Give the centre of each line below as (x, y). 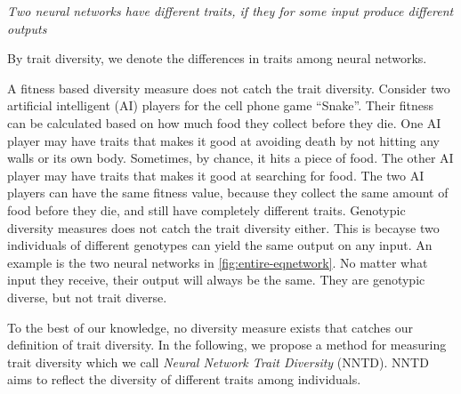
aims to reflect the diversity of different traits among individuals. (184, 379)
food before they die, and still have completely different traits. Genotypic (206, 209)
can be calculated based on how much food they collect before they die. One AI (224, 122)
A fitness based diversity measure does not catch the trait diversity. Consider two (229, 88)
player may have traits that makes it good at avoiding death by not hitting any (223, 140)
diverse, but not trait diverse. (87, 297)
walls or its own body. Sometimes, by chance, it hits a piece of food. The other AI (230, 158)
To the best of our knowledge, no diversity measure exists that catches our (210, 327)
